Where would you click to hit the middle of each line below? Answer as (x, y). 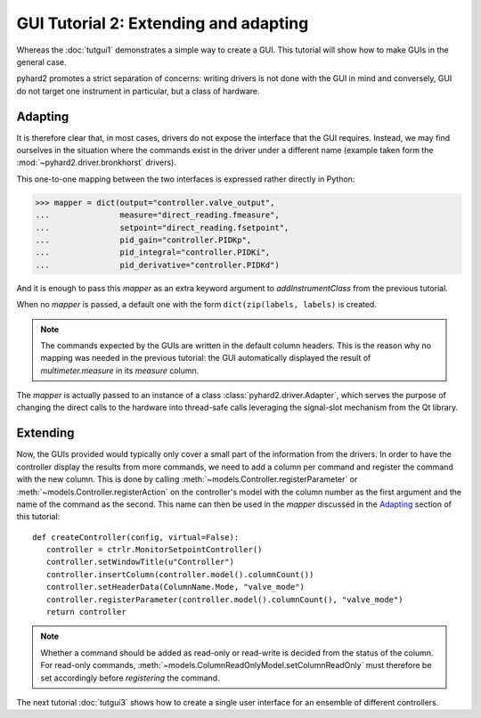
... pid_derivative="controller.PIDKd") (157, 265)
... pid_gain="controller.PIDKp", (143, 240)
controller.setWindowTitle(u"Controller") (140, 562)
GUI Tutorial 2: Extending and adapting (163, 23)
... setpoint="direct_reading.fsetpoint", (162, 228)
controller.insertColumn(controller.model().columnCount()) (180, 574)
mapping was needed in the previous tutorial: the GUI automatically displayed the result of (206, 358)
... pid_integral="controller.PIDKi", (153, 253)
